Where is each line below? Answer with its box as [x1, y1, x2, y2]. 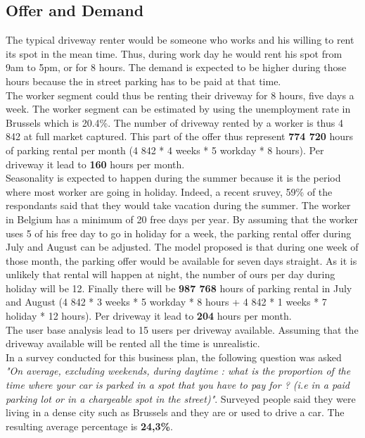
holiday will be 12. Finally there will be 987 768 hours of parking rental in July [6, 280, 352, 295]
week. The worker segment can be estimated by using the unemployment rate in [6, 101, 351, 116]
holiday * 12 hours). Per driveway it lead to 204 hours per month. [6, 308, 292, 323]
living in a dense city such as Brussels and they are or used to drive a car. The [6, 405, 345, 420]
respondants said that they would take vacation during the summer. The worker [6, 198, 351, 213]
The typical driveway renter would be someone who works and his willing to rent [6, 32, 354, 47]
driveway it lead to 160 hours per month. [6, 156, 185, 171]
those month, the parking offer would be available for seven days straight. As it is [6, 253, 357, 268]
